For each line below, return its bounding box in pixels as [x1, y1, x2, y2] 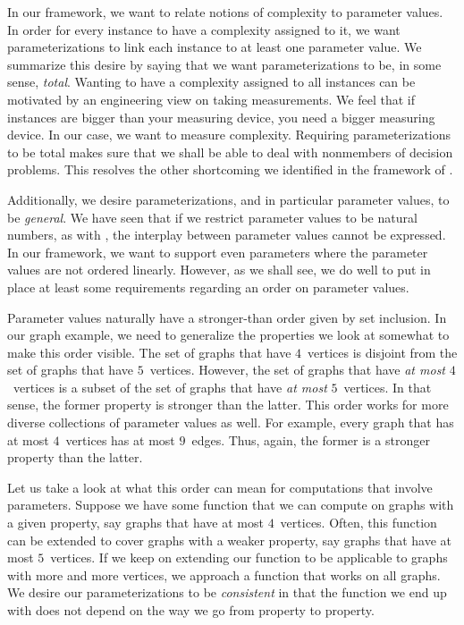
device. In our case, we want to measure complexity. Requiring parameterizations [7, 125, 451, 144]
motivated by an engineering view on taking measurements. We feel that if [7, 89, 415, 108]
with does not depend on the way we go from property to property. [7, 601, 375, 619]
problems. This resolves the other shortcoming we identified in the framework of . [7, 160, 453, 179]
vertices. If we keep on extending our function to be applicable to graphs [50, 548, 448, 567]
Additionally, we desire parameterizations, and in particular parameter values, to [7, 190, 450, 208]
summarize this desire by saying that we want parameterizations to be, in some [7, 55, 442, 73]
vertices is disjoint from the [308, 342, 458, 361]
